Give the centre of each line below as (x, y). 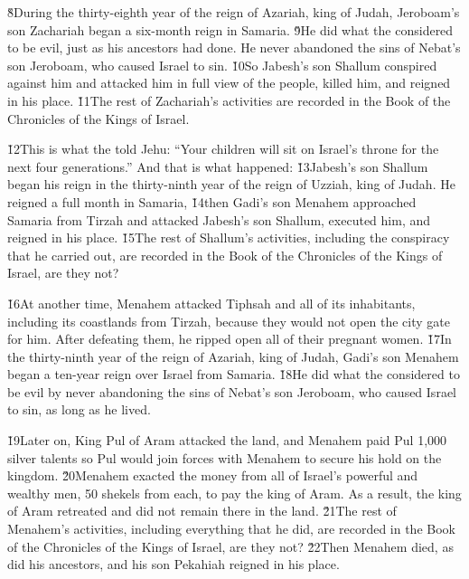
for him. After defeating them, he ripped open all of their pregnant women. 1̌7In (230, 339)
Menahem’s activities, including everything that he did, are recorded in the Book (231, 529)
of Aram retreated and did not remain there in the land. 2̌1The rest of (202, 511)
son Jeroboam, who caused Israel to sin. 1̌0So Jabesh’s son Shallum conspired (222, 65)
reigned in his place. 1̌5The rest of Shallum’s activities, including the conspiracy (229, 237)
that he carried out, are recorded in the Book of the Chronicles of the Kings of (225, 255)
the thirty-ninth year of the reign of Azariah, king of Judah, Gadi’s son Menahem (233, 356)
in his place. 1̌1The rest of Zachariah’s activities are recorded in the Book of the (229, 100)
